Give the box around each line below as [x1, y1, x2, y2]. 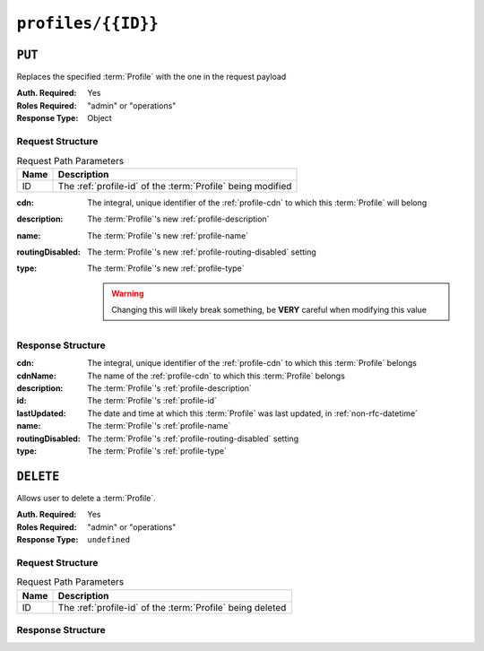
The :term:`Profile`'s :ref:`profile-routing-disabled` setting [87, 433, 299, 444]
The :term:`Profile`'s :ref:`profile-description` [87, 383, 253, 394]
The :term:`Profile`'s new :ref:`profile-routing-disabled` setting [87, 247, 317, 257]
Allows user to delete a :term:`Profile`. [16, 492, 156, 503]
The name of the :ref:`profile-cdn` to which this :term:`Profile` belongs [87, 370, 345, 381]
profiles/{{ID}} [16, 13, 159, 33]
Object [87, 113, 112, 124]
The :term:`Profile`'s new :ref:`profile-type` [87, 263, 245, 273]
